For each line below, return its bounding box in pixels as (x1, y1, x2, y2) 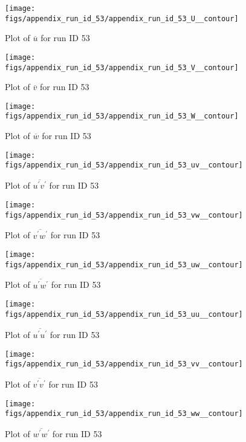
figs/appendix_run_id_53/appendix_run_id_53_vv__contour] (5, 360, 243, 369)
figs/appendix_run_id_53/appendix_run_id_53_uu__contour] (5, 310, 243, 319)
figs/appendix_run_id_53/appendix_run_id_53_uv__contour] (5, 161, 243, 170)
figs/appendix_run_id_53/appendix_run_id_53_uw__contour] (5, 260, 243, 269)
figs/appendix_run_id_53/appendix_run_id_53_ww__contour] (5, 409, 243, 418)
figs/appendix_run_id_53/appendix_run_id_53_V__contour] (5, 63, 239, 72)
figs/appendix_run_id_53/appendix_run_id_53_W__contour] (5, 112, 239, 121)
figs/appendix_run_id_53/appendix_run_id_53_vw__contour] (5, 210, 243, 219)
